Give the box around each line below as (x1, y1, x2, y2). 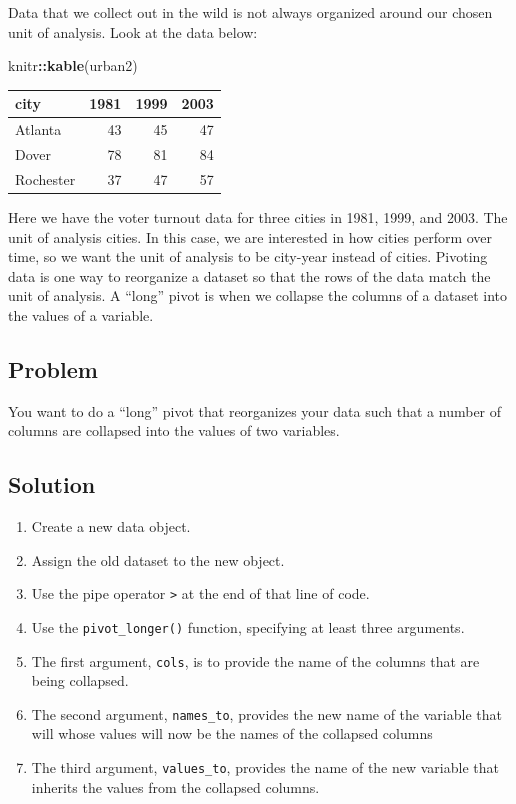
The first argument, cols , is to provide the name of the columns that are (31, 650, 480, 671)
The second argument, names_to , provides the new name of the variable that (31, 703, 502, 724)
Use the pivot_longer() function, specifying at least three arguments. (31, 616, 465, 637)
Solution (8, 469, 96, 500)
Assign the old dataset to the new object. (31, 549, 285, 570)
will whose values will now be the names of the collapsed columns (31, 723, 433, 744)
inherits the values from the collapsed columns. (31, 776, 320, 797)
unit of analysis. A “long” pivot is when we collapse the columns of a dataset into (8, 285, 507, 306)
